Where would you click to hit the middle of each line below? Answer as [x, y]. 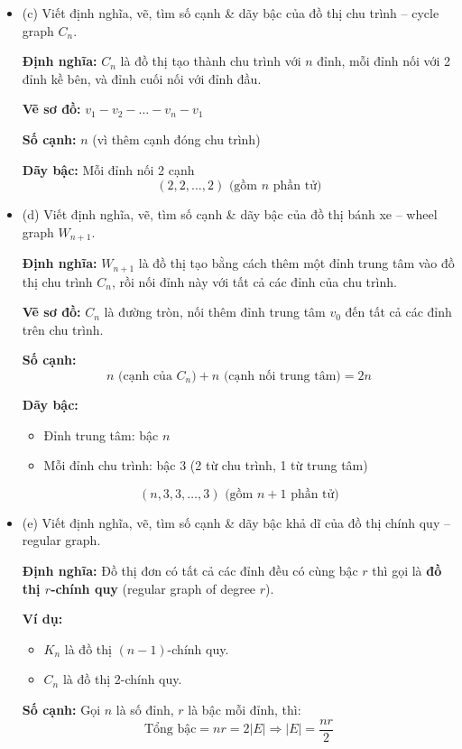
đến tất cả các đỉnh [398, 312]
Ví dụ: [42, 619]
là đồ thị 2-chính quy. [122, 679]
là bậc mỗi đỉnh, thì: [245, 709]
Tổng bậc [170, 730]
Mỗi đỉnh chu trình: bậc [110, 465]
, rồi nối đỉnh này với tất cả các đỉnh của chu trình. [254, 281]
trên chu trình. [63, 329]
